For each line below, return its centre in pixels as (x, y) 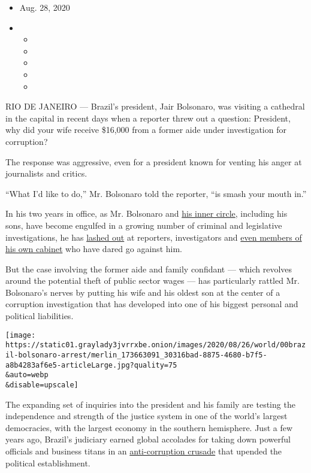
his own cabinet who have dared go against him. (94, 249)
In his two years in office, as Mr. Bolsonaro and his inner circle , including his (147, 213)
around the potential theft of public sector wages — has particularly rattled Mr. (153, 281)
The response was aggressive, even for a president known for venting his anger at (154, 161)
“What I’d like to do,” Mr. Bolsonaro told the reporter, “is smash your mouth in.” (156, 193)
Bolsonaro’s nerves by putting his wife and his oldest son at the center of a (143, 292)
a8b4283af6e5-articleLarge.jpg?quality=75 (91, 365)
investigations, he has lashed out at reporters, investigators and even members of (154, 237)
